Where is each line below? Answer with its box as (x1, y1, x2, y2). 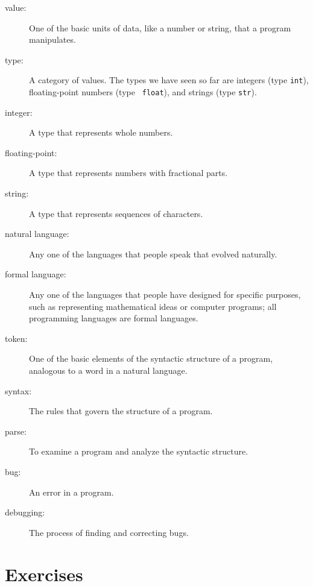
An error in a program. (29, 485, 114, 498)
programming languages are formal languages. (29, 312, 198, 324)
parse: (5, 424, 27, 437)
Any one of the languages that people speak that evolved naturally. (29, 247, 277, 260)
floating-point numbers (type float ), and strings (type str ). (29, 86, 257, 98)
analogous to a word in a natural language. (29, 364, 188, 376)
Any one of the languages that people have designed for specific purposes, (29, 288, 301, 301)
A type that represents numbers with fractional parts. (29, 166, 228, 179)
